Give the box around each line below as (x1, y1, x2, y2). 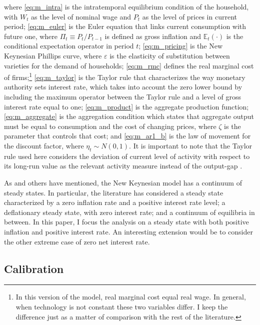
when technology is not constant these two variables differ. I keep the (15, 301, 228, 311)
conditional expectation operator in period (4, 40, 134, 51)
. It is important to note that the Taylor (129, 140, 252, 150)
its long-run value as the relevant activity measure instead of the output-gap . (4, 160, 242, 171)
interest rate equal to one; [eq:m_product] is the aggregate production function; (4, 101, 249, 111)
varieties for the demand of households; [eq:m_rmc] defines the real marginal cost (4, 60, 254, 70)
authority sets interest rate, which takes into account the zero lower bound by (4, 81, 242, 92)
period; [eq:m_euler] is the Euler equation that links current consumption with (4, 21, 246, 31)
